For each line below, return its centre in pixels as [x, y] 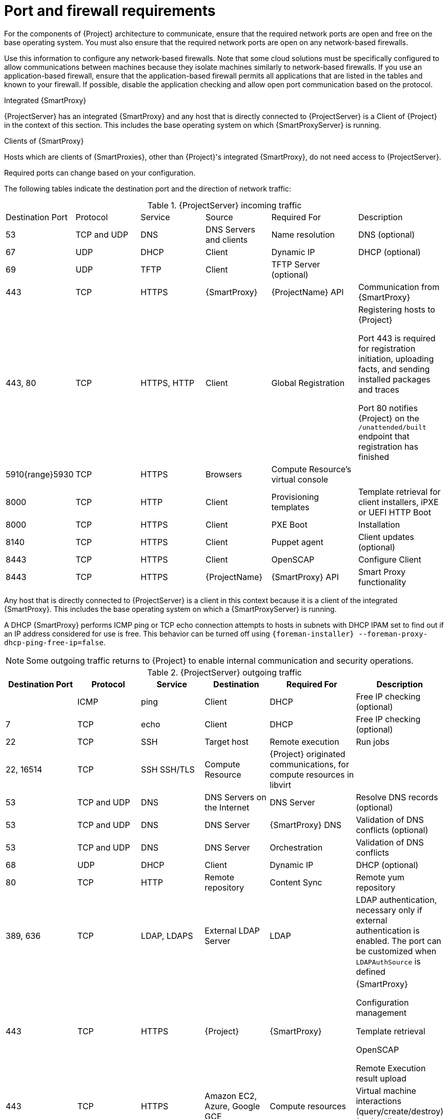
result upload [381, 1078]
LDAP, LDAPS [167, 935]
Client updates [386, 537]
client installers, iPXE [398, 502]
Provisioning [295, 497]
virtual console [300, 479]
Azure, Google [232, 1106]
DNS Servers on [236, 797]
